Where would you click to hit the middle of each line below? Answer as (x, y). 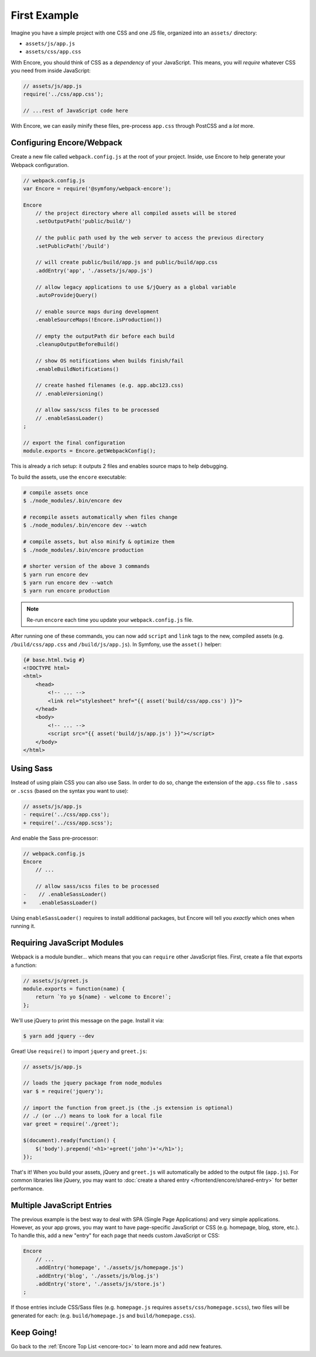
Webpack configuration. (40, 165)
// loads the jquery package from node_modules (92, 1083)
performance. (27, 1188)
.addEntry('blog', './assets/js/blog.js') (97, 1276)
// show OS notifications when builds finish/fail (109, 361)
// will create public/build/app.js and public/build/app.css (126, 262)
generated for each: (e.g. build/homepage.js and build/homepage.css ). (103, 1315)
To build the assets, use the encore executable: (69, 477)
